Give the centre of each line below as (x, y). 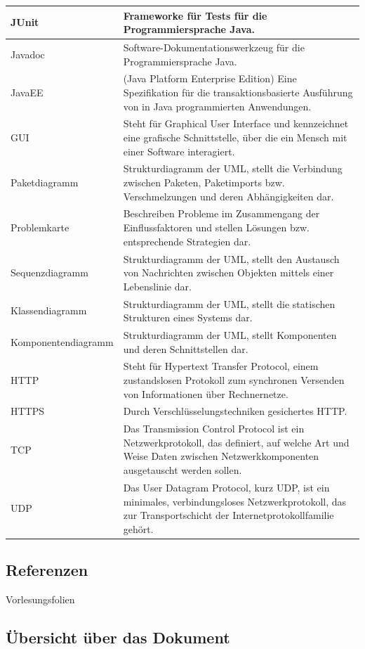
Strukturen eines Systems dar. (188, 317)
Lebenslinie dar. (157, 286)
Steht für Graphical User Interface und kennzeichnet (236, 123)
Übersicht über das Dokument (118, 637)
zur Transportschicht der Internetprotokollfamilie (228, 515)
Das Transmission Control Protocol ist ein (214, 429)
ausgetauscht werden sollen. (182, 470)
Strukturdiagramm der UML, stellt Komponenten (230, 334)
